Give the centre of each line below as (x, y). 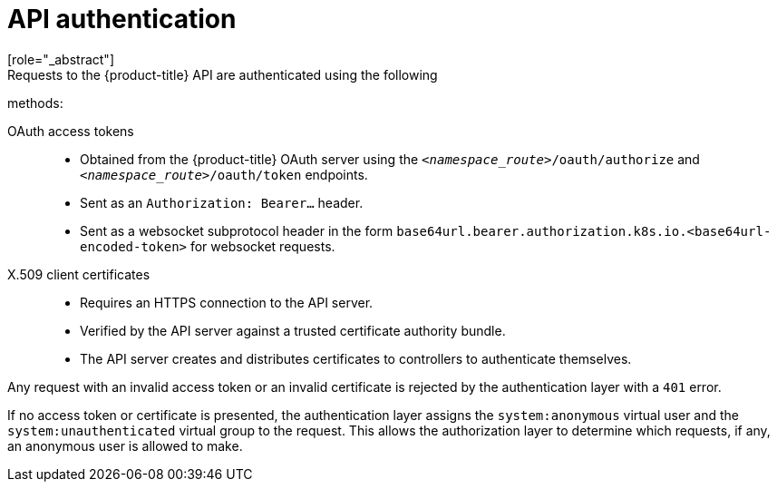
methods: (35, 103)
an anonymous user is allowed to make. (125, 445)
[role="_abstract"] (61, 59)
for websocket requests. (262, 246)
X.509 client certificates (79, 274)
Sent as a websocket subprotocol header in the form (237, 230)
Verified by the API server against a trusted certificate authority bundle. (293, 330)
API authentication (122, 19)
